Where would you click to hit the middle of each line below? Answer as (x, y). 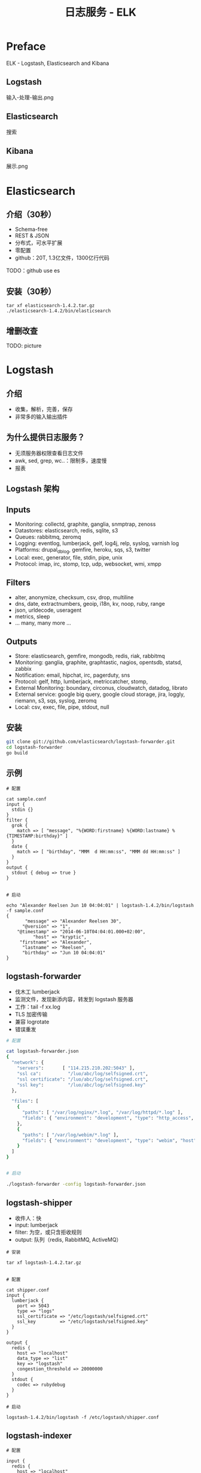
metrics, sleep (32, 616)
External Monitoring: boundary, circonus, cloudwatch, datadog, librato (101, 688)
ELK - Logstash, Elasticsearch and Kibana (58, 63)
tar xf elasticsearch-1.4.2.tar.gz (51, 306)
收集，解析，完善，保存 (44, 409)
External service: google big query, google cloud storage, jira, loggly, (100, 694)
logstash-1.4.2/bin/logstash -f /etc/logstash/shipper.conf (83, 1417)
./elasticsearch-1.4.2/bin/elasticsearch (59, 311)
